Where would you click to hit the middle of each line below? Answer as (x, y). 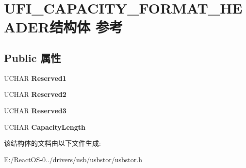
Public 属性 (33, 57)
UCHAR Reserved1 (35, 78)
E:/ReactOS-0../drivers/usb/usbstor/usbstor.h (73, 159)
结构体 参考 (86, 27)
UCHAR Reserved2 (35, 94)
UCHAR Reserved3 (35, 110)
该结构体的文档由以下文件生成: (52, 143)
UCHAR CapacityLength (45, 127)
